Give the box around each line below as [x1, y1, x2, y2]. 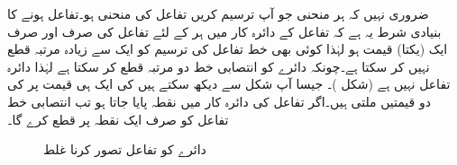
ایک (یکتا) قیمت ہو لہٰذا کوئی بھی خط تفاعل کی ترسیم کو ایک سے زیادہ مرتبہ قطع [7, 39, 448, 58]
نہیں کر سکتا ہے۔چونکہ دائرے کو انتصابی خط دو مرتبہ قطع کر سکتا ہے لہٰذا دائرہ [7, 56, 430, 75]
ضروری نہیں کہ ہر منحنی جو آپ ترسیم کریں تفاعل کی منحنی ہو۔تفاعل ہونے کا [7, 4, 429, 22]
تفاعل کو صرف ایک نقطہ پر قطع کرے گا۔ [7, 109, 229, 128]
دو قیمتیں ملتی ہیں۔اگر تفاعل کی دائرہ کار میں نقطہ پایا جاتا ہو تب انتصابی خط [7, 91, 431, 110]
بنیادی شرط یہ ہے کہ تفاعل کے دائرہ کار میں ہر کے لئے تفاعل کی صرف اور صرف [7, 22, 442, 40]
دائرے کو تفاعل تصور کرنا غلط [43, 140, 206, 159]
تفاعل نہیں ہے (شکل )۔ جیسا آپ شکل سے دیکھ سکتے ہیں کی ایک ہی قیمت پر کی [7, 74, 451, 93]
